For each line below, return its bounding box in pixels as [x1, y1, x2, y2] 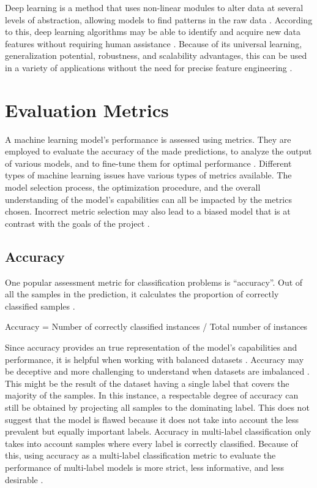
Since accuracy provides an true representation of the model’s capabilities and [5, 341, 297, 354]
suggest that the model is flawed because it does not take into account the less [5, 413, 299, 425]
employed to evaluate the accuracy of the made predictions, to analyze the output [5, 145, 312, 158]
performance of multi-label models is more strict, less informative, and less [5, 460, 285, 473]
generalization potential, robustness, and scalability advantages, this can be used [5, 49, 307, 62]
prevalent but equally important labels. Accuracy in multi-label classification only [5, 425, 311, 438]
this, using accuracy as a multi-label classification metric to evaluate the [5, 449, 276, 462]
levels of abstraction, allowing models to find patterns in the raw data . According [5, 13, 313, 26]
